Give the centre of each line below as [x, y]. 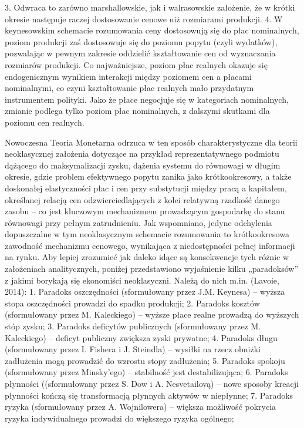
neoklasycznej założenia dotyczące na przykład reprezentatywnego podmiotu [142, 154]
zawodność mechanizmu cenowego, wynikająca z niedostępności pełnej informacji [150, 245]
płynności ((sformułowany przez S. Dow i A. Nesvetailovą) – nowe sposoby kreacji [152, 383]
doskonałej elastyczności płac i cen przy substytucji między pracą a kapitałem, [146, 188]
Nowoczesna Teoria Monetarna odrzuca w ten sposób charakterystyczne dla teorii [151, 142]
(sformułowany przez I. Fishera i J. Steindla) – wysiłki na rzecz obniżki [133, 349]
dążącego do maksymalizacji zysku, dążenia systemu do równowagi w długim [143, 165]
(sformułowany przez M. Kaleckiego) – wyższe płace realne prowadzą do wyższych [152, 314]
